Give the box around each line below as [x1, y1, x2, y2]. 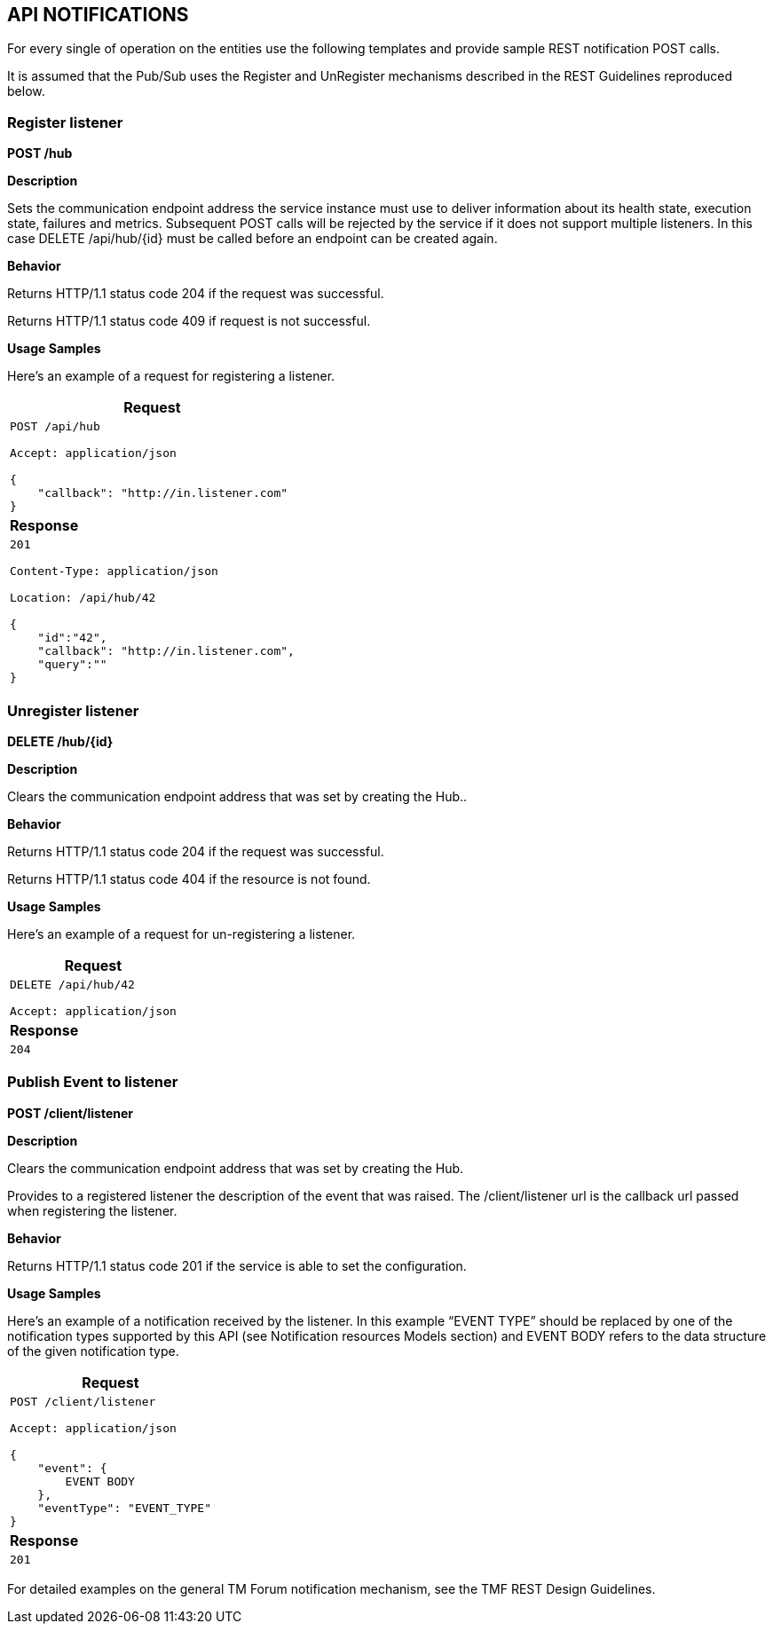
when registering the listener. [7, 1202, 177, 1218]
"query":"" [37, 658, 107, 672]
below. [7, 83, 45, 99]
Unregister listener [7, 701, 139, 720]
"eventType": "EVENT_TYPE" [37, 1501, 211, 1515]
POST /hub [7, 146, 73, 162]
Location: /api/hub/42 [10, 591, 156, 605]
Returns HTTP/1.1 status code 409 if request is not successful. [7, 313, 371, 329]
